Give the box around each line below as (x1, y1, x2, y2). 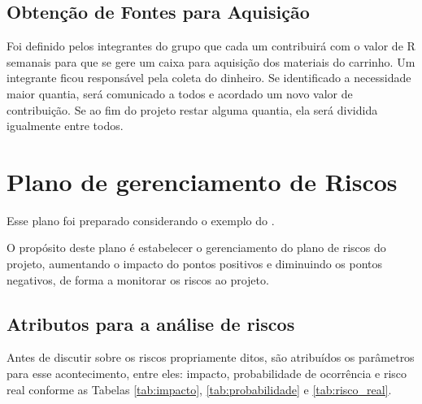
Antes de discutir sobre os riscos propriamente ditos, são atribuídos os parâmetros (7, 349, 415, 366)
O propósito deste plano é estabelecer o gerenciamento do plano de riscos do (7, 239, 386, 256)
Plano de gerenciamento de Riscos (7, 164, 398, 198)
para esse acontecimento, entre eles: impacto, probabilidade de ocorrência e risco (7, 365, 407, 382)
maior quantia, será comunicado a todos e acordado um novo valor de (7, 85, 353, 102)
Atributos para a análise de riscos (7, 311, 295, 336)
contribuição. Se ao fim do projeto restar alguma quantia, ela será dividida (7, 101, 378, 118)
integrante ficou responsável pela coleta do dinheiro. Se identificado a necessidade (7, 69, 411, 86)
